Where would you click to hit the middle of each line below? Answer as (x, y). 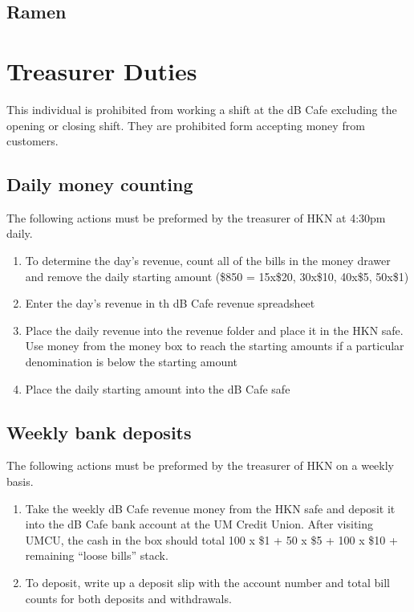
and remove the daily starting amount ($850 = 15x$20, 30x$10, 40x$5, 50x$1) (217, 276)
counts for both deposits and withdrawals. (128, 598)
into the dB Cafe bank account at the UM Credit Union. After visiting (199, 524)
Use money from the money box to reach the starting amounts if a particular (215, 346)
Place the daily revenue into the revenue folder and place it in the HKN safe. (214, 330)
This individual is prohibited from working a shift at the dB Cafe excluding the (202, 109)
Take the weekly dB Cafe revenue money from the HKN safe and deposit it (210, 508)
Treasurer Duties (102, 70)
